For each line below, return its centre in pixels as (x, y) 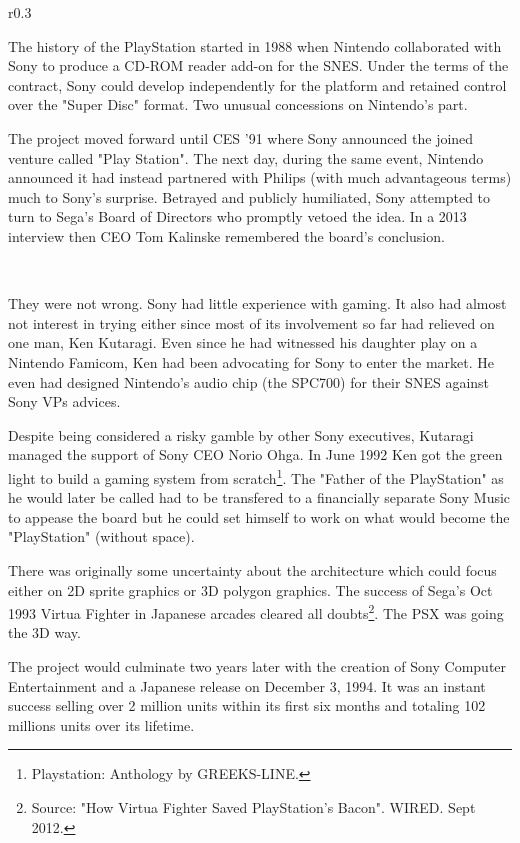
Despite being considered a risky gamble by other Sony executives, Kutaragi (241, 434)
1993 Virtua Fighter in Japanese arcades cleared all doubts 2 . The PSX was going (256, 611)
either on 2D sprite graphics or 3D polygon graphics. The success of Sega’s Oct (250, 589)
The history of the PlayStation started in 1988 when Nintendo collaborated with (255, 45)
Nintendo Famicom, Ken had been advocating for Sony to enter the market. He (251, 361)
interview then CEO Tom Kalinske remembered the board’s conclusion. (226, 235)
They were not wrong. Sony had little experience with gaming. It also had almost (257, 303)
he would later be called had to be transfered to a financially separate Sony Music (259, 497)
